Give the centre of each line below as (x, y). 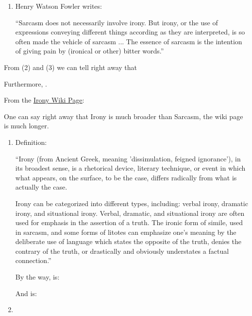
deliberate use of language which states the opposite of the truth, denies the (128, 241)
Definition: (31, 142)
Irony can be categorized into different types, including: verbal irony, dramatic (132, 203)
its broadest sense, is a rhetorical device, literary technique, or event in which (130, 168)
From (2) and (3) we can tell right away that (71, 67)
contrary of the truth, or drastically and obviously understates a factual (122, 251)
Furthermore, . (25, 83)
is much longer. (26, 126)
